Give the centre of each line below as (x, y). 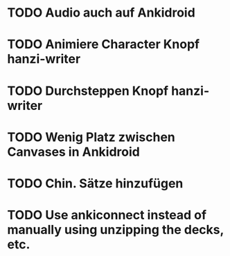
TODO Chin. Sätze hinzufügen (95, 183)
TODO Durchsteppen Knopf (88, 91)
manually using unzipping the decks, (115, 230)
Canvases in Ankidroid (73, 152)
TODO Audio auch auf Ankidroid (101, 13)
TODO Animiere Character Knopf (103, 45)
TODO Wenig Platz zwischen (91, 137)
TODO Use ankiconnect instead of (107, 215)
